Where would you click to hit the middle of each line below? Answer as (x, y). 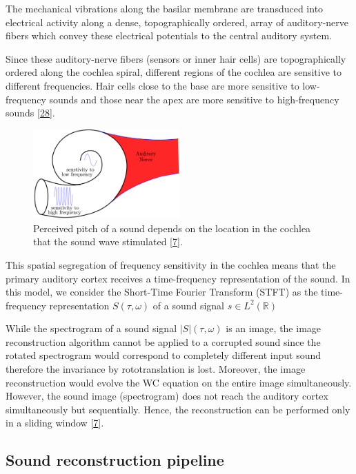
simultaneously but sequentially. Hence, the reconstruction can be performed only (178, 409)
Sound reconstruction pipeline (115, 460)
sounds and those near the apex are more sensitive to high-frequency (194, 99)
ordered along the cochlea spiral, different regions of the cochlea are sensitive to (174, 72)
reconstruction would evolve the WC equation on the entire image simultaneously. (179, 382)
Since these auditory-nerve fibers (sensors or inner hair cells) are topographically (176, 58)
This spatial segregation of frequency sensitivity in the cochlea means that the (171, 264)
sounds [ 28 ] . (30, 113)
